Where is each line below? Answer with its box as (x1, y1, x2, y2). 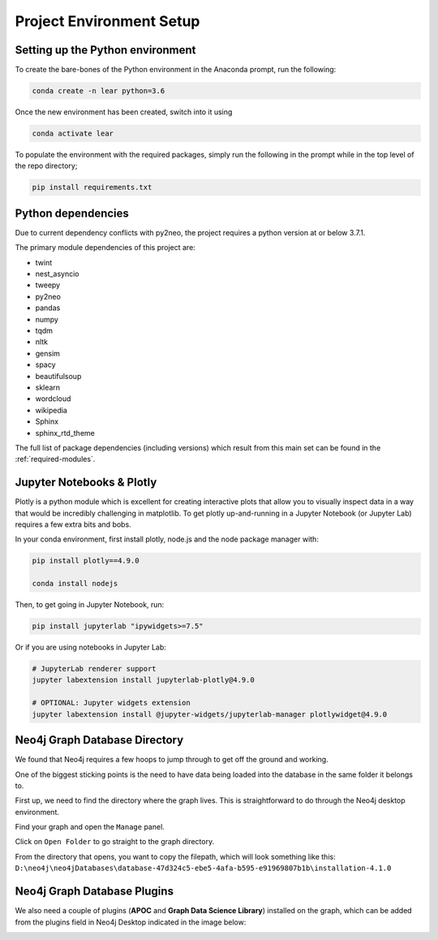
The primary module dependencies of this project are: (15, 243, 196, 252)
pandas (35, 303, 61, 313)
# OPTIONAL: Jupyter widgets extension (32, 698, 191, 708)
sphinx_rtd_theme (35, 428, 95, 438)
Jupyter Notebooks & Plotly (15, 476, 157, 489)
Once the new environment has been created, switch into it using (15, 107, 233, 117)
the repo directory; (15, 161, 78, 170)
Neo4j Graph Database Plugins (15, 885, 174, 899)
